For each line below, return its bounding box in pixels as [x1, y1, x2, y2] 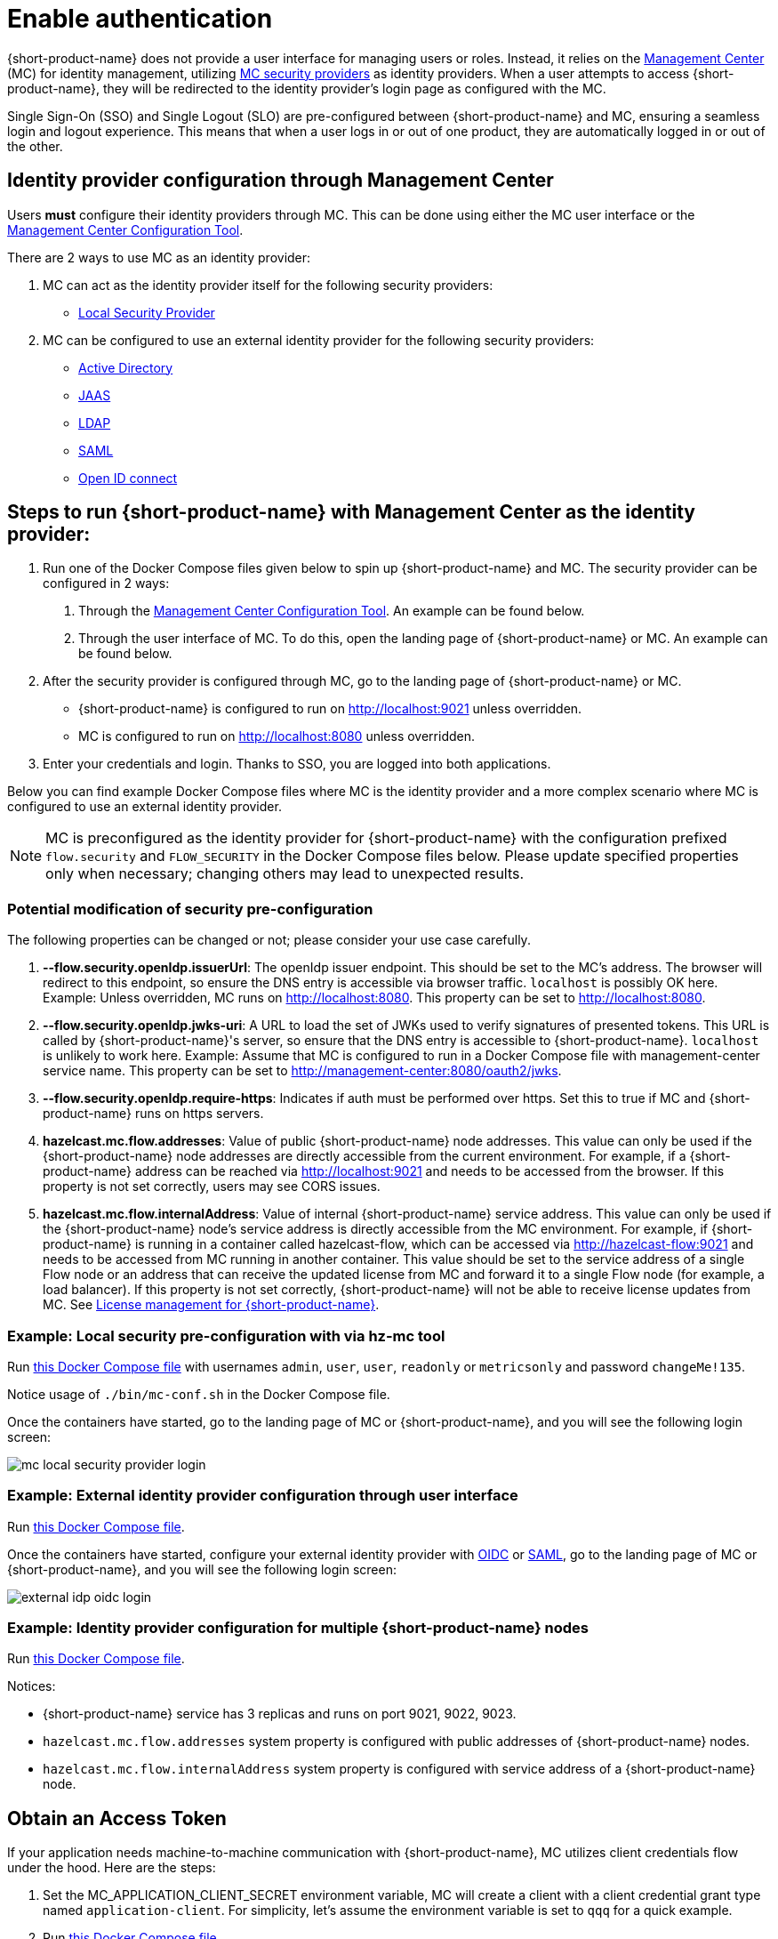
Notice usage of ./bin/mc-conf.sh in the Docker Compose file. [7, 1386, 390, 1402]
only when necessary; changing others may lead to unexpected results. [45, 865, 525, 883]
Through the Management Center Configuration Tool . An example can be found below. [78, 603, 585, 619]
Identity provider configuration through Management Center [7, 169, 554, 192]
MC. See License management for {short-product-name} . [43, 1297, 380, 1313]
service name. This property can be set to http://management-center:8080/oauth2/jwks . [43, 1063, 562, 1079]
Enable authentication [7, 4, 273, 34]
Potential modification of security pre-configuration [7, 899, 373, 918]
